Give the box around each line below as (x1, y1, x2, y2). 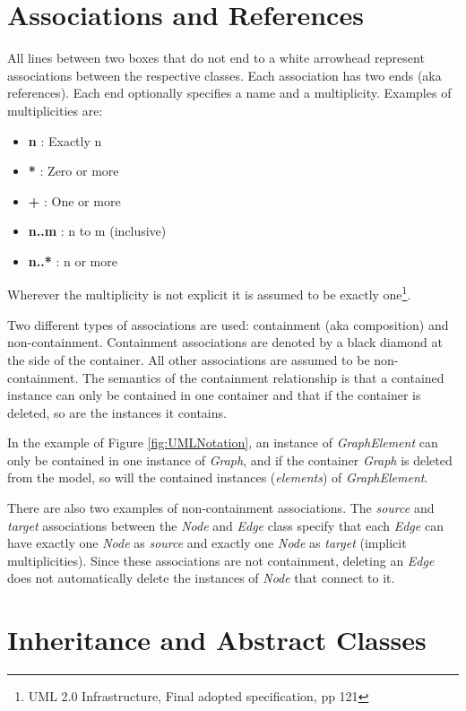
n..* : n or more (28, 251, 117, 270)
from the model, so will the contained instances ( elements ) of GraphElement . (7, 468, 428, 487)
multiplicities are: (7, 100, 103, 119)
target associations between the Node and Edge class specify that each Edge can (7, 516, 444, 534)
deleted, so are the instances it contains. (7, 403, 227, 421)
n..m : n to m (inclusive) (28, 221, 167, 240)
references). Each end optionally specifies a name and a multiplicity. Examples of (7, 83, 452, 102)
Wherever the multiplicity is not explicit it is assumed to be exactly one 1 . (7, 282, 411, 304)
